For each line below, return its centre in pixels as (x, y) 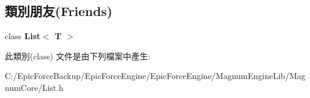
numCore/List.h (34, 87)
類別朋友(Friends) (59, 11)
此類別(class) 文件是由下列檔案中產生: (78, 56)
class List (23, 36)
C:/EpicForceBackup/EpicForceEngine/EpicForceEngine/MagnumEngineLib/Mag (155, 76)
